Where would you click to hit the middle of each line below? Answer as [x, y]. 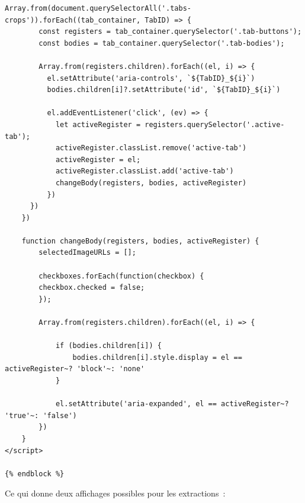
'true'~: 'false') [41, 415]
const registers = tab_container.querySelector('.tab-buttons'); [170, 32]
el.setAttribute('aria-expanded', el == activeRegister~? [172, 404]
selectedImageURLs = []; [87, 253]
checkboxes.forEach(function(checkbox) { [121, 276]
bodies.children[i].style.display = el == [157, 357]
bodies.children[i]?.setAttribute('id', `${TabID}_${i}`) [164, 90]
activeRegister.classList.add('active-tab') [145, 171]
